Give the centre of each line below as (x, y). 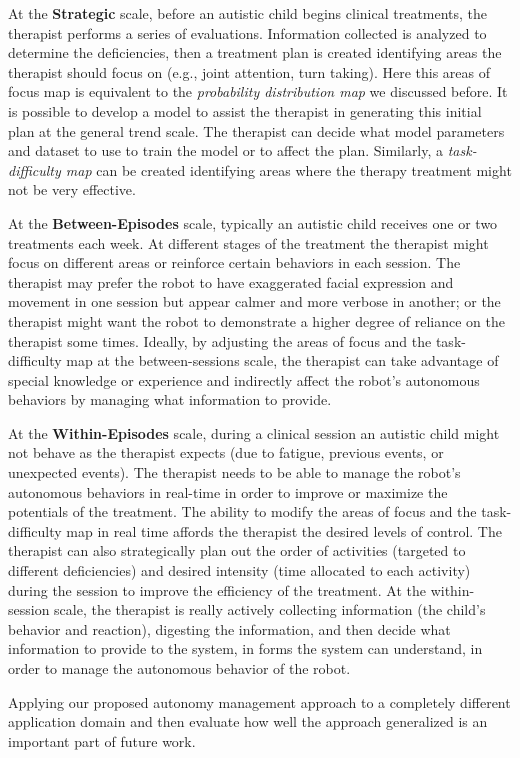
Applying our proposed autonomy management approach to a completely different (259, 701)
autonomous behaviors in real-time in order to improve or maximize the (228, 491)
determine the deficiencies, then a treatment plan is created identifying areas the (255, 52)
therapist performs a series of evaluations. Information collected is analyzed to (247, 32)
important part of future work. (102, 740)
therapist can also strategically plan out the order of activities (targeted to (237, 550)
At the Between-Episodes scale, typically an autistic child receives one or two (253, 222)
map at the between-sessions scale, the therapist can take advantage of (282, 360)
